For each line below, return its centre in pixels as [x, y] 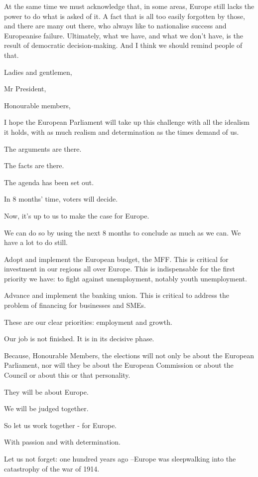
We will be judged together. [46, 408]
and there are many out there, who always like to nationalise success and [115, 26]
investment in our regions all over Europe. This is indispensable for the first [120, 269]
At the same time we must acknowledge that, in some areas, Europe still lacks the [129, 6]
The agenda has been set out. [49, 182]
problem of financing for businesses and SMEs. [75, 305]
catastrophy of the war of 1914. [52, 468]
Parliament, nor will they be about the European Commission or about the [119, 365]
